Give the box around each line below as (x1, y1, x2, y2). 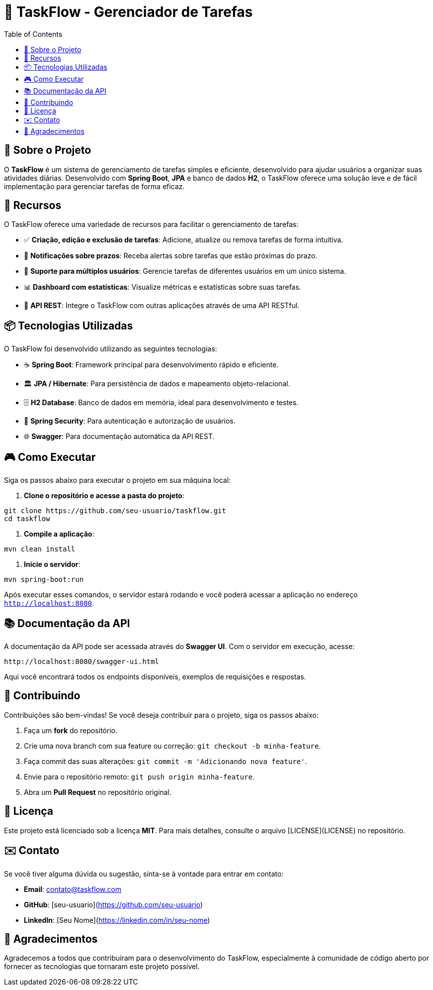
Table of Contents (4, 29, 63, 38)
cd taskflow (4, 515, 50, 523)
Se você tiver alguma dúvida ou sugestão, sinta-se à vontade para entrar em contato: (4, 869, 284, 878)
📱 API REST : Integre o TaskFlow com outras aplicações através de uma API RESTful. (24, 301, 300, 310)
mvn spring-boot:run (4, 575, 84, 584)
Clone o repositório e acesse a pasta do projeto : (24, 491, 184, 500)
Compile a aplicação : (24, 530, 94, 539)
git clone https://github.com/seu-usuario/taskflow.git (4, 507, 226, 515)
